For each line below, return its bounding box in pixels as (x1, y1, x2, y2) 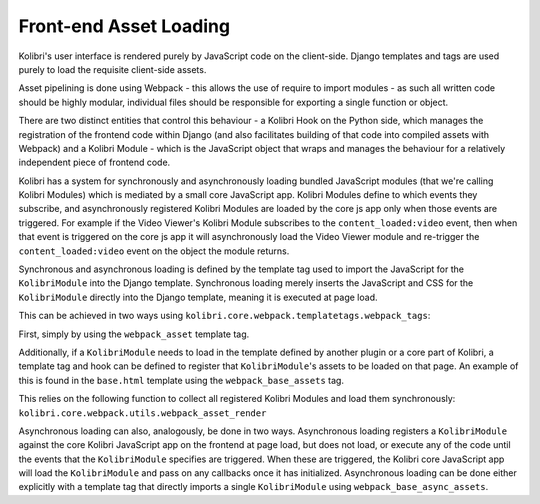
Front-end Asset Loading (18, 15, 230, 37)
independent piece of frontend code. (18, 156, 171, 169)
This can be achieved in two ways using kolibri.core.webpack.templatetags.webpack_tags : (18, 310, 431, 322)
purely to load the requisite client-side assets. (18, 63, 207, 75)
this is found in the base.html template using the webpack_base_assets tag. (18, 374, 345, 386)
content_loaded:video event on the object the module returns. (18, 245, 290, 257)
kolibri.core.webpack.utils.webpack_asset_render (18, 407, 267, 419)
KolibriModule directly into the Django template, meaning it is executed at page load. (18, 291, 378, 303)
